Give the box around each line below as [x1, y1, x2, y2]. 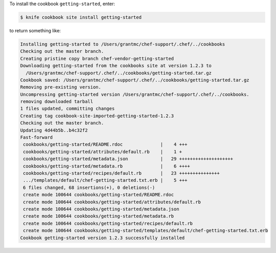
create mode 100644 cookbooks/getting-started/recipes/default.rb [23, 220, 193, 226]
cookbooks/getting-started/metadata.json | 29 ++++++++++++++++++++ [23, 156, 234, 162]
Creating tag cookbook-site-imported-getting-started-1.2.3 [20, 113, 174, 119]
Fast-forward [20, 135, 53, 140]
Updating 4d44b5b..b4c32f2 [20, 127, 88, 133]
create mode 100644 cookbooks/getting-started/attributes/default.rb [23, 199, 201, 205]
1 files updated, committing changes [20, 106, 115, 112]
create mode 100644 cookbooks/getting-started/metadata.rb [23, 213, 174, 219]
